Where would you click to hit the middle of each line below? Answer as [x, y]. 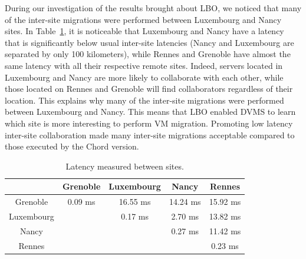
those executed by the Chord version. [72, 146]
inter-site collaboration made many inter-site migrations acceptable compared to [150, 135]
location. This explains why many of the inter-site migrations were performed [144, 100]
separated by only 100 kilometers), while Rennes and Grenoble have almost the [148, 54]
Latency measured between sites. [125, 166]
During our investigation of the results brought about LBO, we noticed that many [153, 8]
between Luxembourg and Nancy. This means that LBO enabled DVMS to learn [150, 112]
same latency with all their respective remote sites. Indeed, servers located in [144, 65]
